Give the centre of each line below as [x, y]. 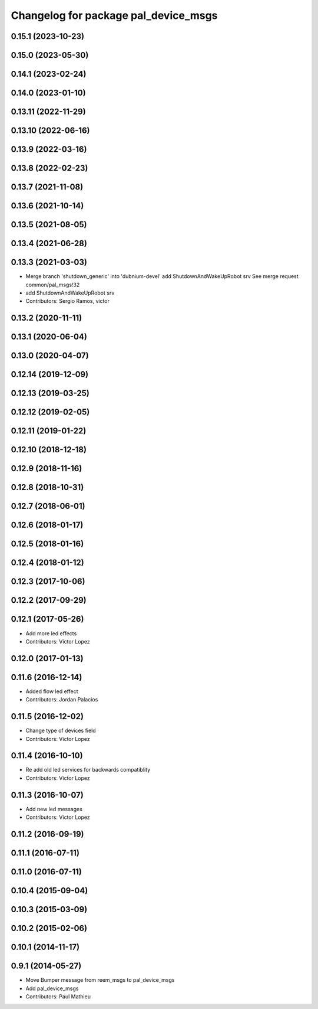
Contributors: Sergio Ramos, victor [68, 301]
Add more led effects [51, 633]
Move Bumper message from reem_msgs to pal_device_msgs [100, 980]
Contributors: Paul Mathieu [58, 996]
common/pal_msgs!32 [53, 285]
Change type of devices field [61, 731]
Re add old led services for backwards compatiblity [88, 770]
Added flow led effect [52, 691]
